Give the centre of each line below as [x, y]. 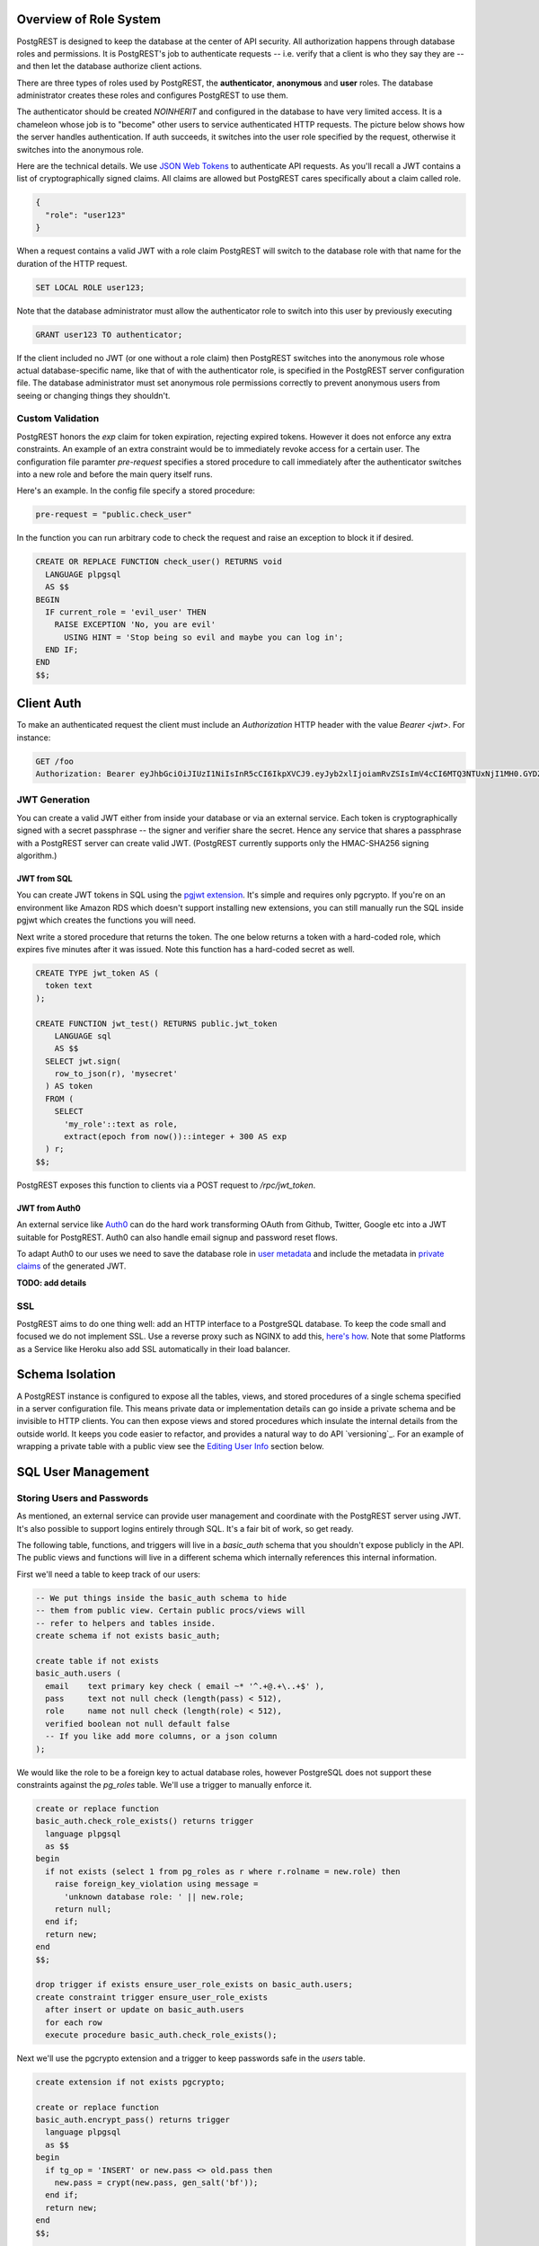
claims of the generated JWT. [71, 1266]
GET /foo [55, 761]
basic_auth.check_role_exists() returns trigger [145, 1821]
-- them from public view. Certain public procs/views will [171, 1611]
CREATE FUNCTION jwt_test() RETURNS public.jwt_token [156, 1023]
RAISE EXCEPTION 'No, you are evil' [135, 625]
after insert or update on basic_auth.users [145, 2010]
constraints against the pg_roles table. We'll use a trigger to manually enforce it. [164, 1784]
